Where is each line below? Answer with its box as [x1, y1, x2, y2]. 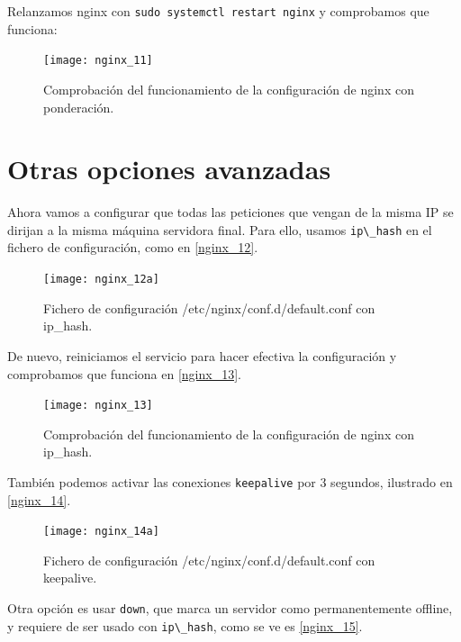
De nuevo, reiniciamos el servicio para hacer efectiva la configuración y [7, 346, 397, 365]
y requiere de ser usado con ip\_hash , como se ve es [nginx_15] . [7, 616, 363, 635]
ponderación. [43, 97, 114, 116]
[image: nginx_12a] [43, 273, 159, 286]
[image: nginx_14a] [43, 525, 159, 538]
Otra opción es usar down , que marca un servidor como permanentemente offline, [7, 599, 453, 618]
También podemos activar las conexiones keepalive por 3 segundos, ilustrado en [7, 472, 453, 491]
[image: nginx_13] [43, 399, 153, 412]
